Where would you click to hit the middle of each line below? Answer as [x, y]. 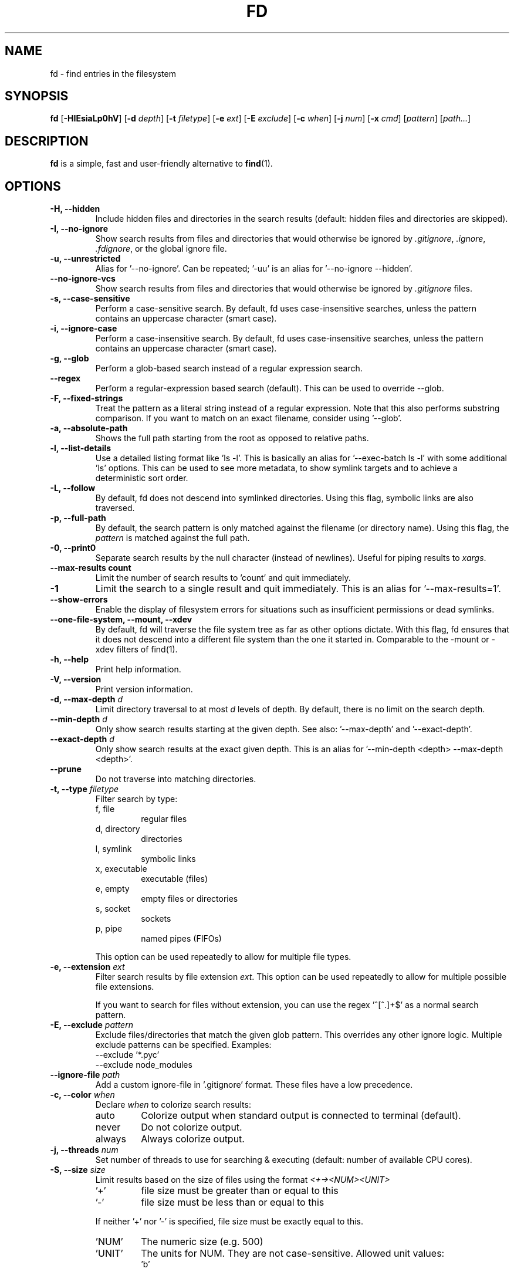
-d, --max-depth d [87, 699]
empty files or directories [190, 899]
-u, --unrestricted [85, 259]
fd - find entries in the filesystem [113, 73]
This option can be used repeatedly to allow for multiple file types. [223, 957]
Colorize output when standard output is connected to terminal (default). [301, 1116]
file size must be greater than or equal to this [240, 1191]
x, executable [121, 869]
